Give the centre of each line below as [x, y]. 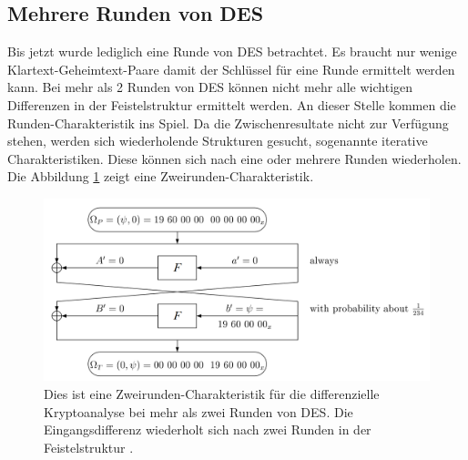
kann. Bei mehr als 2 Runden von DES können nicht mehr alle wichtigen [210, 87]
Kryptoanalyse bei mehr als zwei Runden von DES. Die [198, 411]
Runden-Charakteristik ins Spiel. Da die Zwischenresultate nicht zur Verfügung [228, 123]
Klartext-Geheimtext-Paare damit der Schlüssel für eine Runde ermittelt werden [231, 69]
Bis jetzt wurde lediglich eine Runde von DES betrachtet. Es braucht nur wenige [232, 51]
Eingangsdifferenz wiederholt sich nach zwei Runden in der [208, 429]
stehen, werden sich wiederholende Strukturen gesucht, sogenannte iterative [218, 141]
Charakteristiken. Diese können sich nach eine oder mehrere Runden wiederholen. [234, 158]
